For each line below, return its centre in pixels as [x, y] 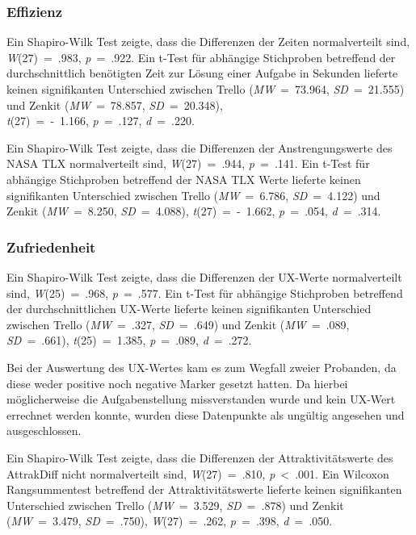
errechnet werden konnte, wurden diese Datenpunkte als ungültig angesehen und [206, 414]
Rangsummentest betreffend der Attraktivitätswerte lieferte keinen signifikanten [204, 489]
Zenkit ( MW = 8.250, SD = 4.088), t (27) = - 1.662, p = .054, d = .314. [194, 211]
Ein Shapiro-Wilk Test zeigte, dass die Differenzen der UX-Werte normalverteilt [204, 276]
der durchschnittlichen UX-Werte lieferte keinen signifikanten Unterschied [189, 309]
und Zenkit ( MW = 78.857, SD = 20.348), [115, 104]
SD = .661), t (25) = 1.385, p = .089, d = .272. [129, 340]
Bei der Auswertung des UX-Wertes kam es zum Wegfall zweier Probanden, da [202, 367]
